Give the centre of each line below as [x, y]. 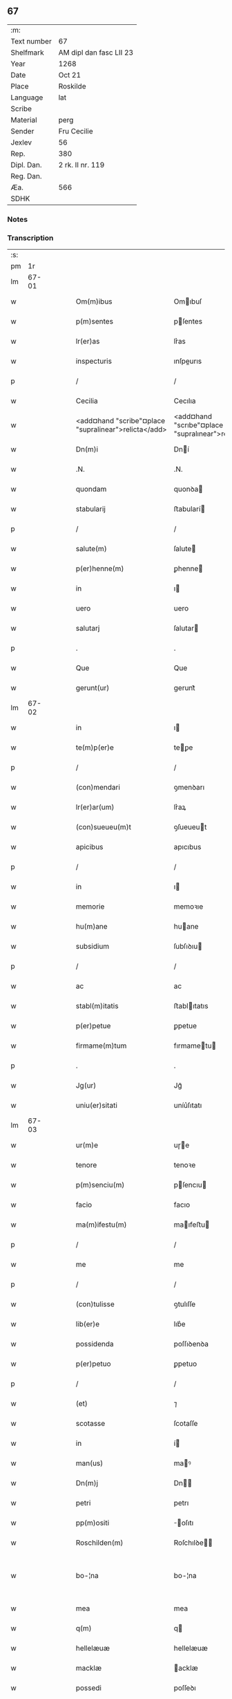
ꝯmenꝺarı [189, 788]
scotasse [90, 1424]
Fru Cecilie [76, 131]
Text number [31, 41]
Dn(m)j [87, 1483]
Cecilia [87, 401]
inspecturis [94, 361]
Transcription [30, 238]
